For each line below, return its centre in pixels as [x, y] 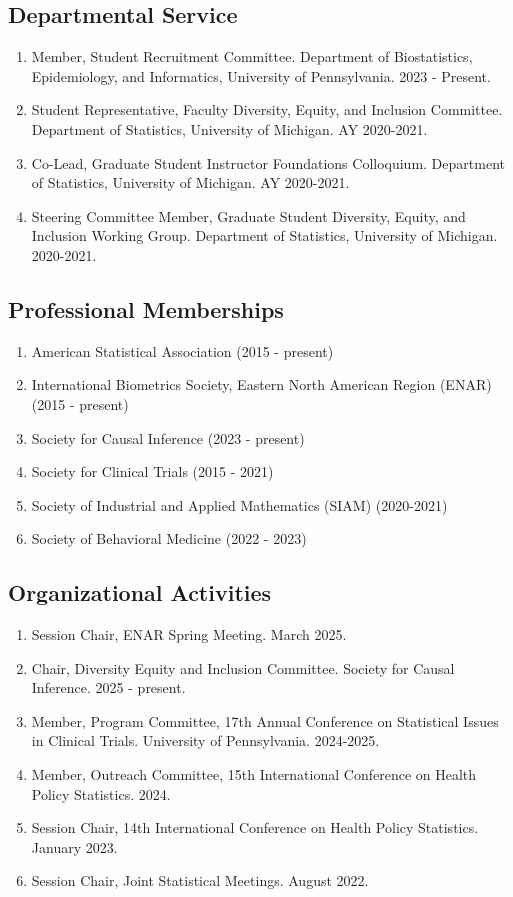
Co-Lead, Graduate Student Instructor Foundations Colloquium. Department [268, 162]
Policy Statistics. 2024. [101, 793]
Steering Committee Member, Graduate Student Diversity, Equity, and [248, 215]
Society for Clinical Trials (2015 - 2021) [152, 471]
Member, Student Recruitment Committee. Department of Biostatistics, [252, 56]
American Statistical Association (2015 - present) [182, 350]
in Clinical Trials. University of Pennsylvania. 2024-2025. [205, 740]
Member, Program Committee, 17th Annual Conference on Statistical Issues [265, 720]
